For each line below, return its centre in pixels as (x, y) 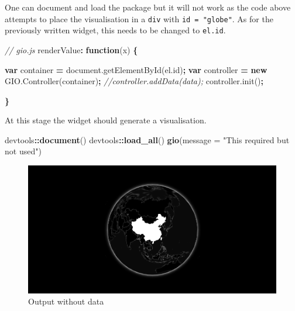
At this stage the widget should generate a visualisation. (106, 120)
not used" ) (23, 151)
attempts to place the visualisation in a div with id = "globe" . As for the (139, 18)
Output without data (66, 301)
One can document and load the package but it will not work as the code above (148, 7)
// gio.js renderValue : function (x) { (71, 49)
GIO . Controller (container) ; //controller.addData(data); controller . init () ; (134, 81)
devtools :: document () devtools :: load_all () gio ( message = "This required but (147, 139)
